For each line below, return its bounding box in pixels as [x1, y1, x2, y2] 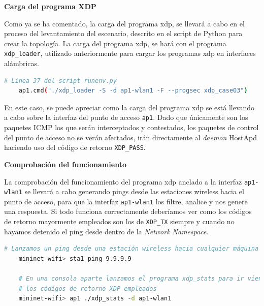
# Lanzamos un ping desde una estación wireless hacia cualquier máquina [4, 245, 259, 253]
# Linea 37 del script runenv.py [4, 77, 117, 84]
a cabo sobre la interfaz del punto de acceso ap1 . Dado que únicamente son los [4, 112, 248, 123]
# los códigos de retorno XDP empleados [18, 285, 157, 292]
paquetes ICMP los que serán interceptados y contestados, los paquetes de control [4, 122, 259, 133]
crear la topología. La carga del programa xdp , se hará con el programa [4, 38, 226, 48]
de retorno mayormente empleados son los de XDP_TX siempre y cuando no [4, 216, 235, 227]
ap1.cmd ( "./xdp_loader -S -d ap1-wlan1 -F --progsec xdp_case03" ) [18, 87, 248, 95]
